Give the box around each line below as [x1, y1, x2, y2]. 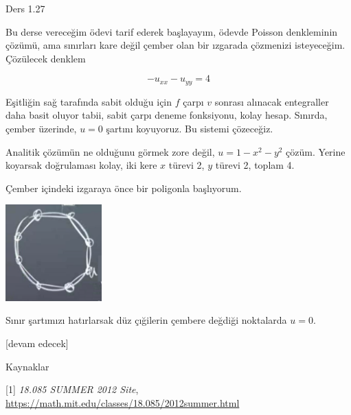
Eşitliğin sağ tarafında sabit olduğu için [5, 94, 172, 108]
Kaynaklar [5, 359, 49, 373]
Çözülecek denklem [5, 51, 86, 65]
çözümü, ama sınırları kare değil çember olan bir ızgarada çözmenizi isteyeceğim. [5, 38, 346, 52]
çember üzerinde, [5, 121, 77, 136]
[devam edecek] [5, 336, 69, 351]
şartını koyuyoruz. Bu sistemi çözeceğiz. [106, 121, 273, 136]
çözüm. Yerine [286, 144, 346, 158]
